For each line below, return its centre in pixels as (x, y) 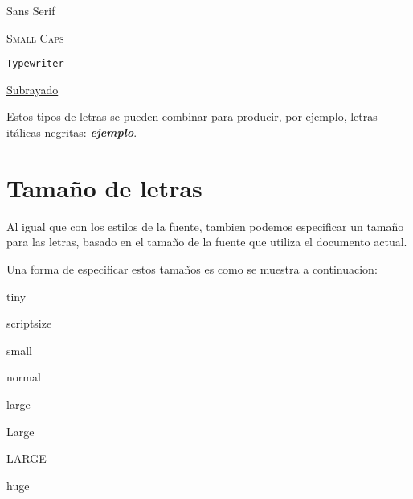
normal (24, 377)
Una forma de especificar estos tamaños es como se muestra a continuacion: (192, 268)
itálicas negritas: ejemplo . (72, 132)
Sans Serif (31, 10)
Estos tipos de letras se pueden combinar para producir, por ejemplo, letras (192, 116)
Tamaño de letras (104, 187)
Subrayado (33, 89)
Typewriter (35, 64)
